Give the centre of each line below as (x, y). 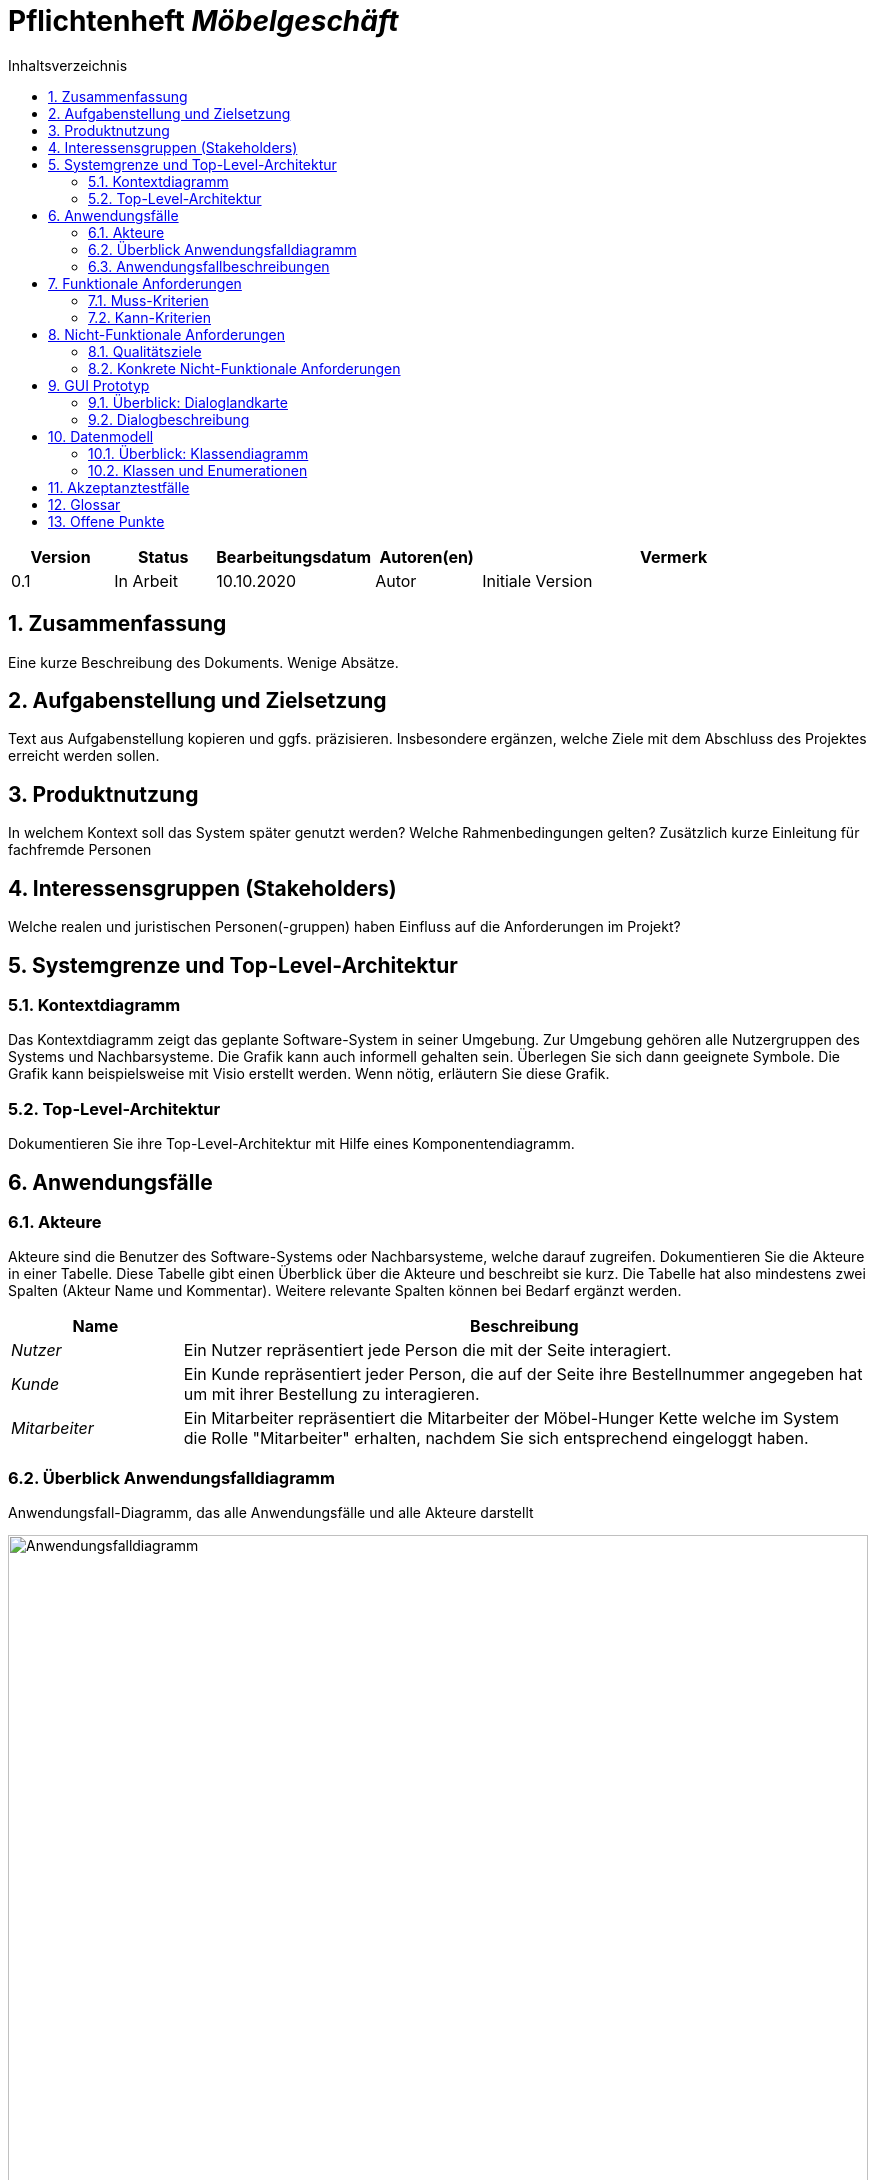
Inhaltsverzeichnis (68, 65)
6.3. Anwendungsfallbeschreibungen (209, 266)
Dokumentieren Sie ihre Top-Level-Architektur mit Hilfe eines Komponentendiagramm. (291, 1144)
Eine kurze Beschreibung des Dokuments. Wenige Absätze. (203, 662)
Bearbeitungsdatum (294, 556)
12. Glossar (84, 504)
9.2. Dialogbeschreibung (169, 419)
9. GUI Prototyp (99, 385)
